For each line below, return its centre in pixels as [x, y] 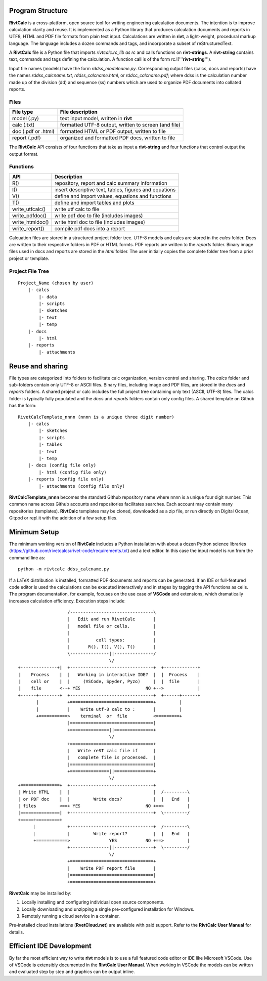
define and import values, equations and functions [113, 196]
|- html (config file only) [73, 472]
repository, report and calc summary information [111, 183]
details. [17, 932]
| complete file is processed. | [112, 758]
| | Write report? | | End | [112, 833]
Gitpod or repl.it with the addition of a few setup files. [64, 518]
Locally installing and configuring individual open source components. [93, 902]
